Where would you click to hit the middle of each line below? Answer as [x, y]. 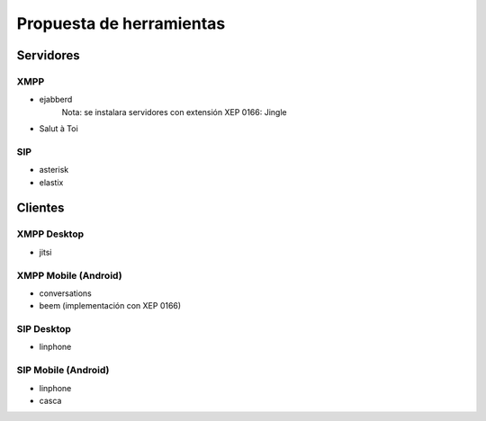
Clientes [40, 208]
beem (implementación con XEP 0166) [110, 306]
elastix [51, 182]
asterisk [54, 170]
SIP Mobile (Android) [63, 371]
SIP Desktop [44, 329]
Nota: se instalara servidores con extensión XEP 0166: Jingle [174, 112]
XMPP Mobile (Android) [69, 275]
